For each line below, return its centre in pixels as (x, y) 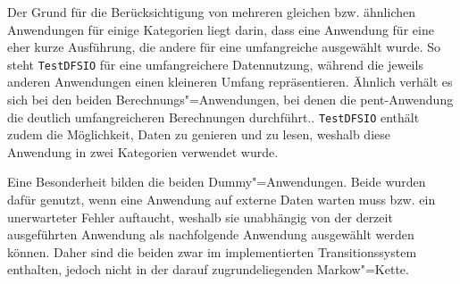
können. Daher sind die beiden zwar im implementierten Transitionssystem (212, 251)
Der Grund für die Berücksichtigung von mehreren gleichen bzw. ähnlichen (211, 12)
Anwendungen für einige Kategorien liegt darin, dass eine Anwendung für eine (221, 29)
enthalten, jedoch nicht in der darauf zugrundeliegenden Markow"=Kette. (208, 269)
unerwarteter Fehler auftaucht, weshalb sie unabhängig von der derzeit (200, 217)
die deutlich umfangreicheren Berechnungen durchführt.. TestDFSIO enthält (213, 117)
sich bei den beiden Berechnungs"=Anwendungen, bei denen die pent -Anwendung (230, 100)
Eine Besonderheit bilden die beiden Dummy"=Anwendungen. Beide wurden (217, 182)
